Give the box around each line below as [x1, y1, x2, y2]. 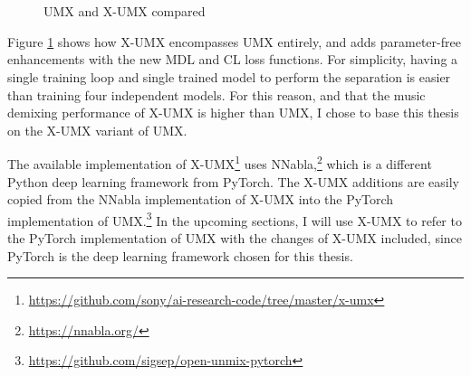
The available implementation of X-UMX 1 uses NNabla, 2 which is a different [7, 152, 432, 173]
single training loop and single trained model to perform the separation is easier [7, 67, 451, 86]
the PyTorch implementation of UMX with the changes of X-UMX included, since [7, 229, 463, 248]
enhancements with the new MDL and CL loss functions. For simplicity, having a [7, 50, 458, 69]
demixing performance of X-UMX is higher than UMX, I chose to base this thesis [7, 103, 459, 122]
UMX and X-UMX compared [43, 2, 206, 21]
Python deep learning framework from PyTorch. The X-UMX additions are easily [7, 172, 459, 191]
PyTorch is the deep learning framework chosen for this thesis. [7, 246, 353, 265]
